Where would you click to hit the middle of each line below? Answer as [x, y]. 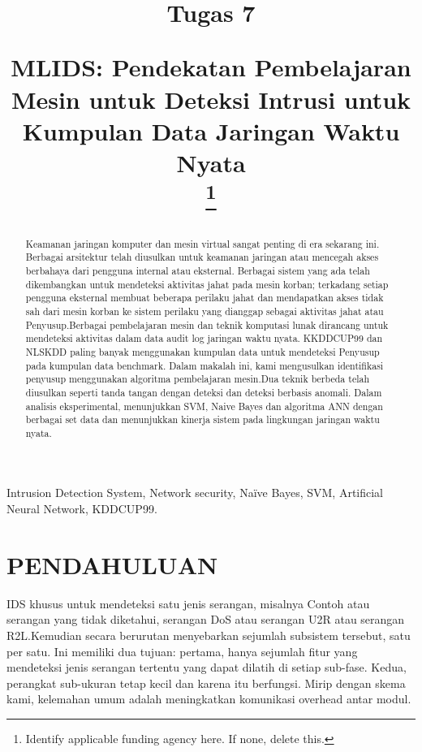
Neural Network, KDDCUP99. [82, 509]
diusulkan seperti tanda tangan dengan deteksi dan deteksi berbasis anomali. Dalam [204, 392]
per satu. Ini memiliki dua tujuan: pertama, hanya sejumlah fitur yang [182, 651]
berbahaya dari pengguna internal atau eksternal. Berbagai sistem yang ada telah [198, 270]
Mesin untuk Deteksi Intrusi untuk [211, 99]
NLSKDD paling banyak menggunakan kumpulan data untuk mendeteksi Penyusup [202, 351]
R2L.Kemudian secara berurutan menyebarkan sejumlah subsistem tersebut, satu [209, 635]
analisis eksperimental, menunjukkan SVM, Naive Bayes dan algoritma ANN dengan [204, 406]
